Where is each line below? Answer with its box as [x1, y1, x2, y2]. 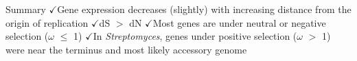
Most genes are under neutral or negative [152, 15, 326, 29]
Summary [5, 2, 46, 16]
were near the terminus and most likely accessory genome [5, 42, 247, 56]
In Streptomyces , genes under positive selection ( [93, 29, 297, 43]
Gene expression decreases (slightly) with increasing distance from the [57, 2, 352, 16]
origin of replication [5, 15, 89, 29]
